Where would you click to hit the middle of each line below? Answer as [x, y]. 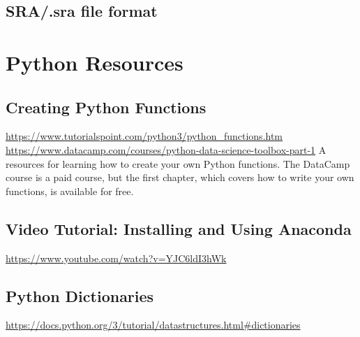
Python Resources [95, 62]
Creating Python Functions [106, 107]
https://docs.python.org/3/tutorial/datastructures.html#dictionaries [153, 325]
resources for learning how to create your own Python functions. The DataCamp [178, 163]
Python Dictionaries [80, 295]
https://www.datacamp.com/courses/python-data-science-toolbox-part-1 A [166, 149]
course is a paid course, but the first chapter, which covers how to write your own [180, 177]
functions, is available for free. [70, 191]
